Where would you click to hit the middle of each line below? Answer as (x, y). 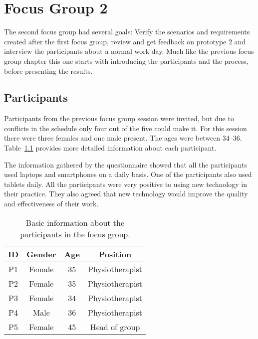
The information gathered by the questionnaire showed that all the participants (126, 164)
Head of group (115, 327)
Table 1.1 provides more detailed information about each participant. (110, 148)
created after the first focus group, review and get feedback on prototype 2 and (125, 41)
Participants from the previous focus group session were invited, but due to (119, 118)
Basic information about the (75, 222)
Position (115, 254)
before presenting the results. (48, 71)
